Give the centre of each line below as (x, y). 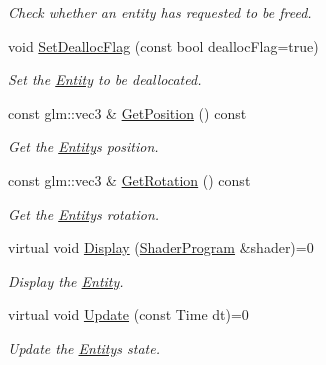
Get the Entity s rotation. (84, 213)
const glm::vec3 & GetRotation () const (129, 179)
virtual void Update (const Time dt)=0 (128, 314)
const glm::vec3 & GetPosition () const (127, 112)
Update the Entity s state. (84, 347)
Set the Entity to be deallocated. (105, 79)
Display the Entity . (66, 280)
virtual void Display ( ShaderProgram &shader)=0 (161, 247)
